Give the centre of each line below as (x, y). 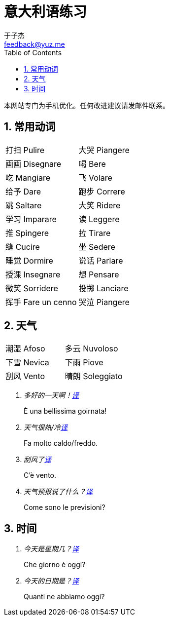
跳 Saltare (24, 205)
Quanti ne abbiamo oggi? (64, 597)
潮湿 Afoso (25, 349)
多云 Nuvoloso (91, 349)
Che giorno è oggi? (55, 565)
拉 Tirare (95, 233)
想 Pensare (99, 274)
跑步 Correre (102, 191)
